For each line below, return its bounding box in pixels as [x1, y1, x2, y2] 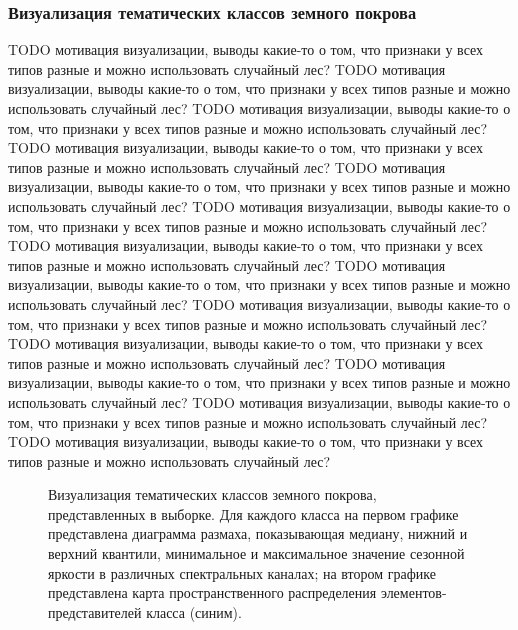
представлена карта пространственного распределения [48, 582, 377, 603]
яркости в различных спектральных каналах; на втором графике [48, 562, 436, 583]
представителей [48, 601, 142, 622]
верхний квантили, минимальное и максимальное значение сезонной [48, 543, 465, 564]
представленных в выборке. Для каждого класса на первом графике [48, 503, 459, 524]
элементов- [380, 582, 447, 603]
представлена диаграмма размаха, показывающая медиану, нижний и [48, 523, 468, 544]
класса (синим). [146, 601, 242, 622]
